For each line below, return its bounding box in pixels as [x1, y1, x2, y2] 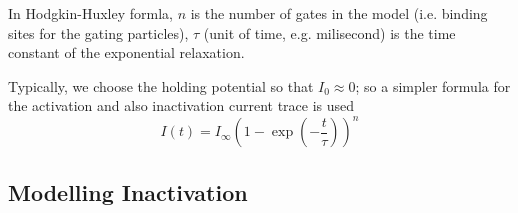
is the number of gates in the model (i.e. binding [190, 3, 488, 23]
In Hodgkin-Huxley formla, [8, 3, 173, 23]
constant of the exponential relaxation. [8, 42, 245, 63]
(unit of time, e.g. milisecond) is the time [203, 22, 456, 43]
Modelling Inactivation [8, 176, 248, 207]
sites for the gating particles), [8, 22, 189, 43]
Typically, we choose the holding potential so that [8, 75, 314, 96]
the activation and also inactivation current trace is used [8, 95, 355, 116]
